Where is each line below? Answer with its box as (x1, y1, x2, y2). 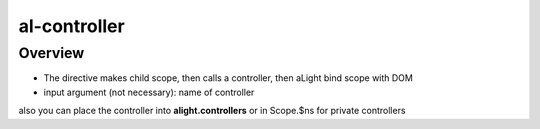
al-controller (18, 15, 125, 37)
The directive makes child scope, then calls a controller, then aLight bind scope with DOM (43, 72, 414, 84)
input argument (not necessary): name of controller (43, 86, 255, 98)
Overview (18, 44, 85, 62)
